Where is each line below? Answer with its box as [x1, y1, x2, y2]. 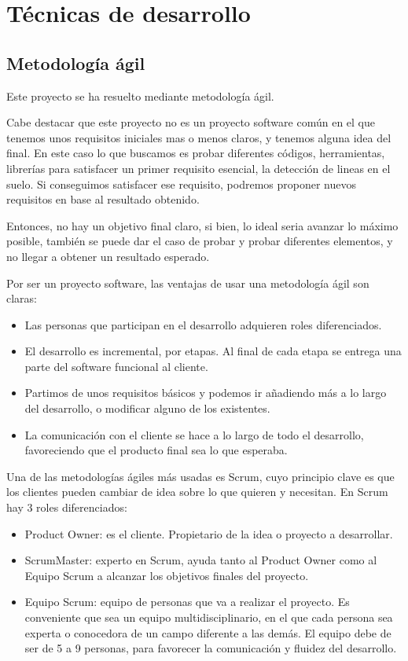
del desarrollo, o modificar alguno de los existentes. [24, 400, 270, 417]
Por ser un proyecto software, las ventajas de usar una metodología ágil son [6, 274, 369, 291]
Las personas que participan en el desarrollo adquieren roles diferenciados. [24, 316, 382, 332]
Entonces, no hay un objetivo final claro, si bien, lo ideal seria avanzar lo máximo [6, 217, 399, 233]
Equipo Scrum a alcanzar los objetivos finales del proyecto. [24, 567, 309, 583]
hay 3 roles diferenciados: [6, 499, 127, 516]
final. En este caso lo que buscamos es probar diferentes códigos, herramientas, [6, 145, 385, 161]
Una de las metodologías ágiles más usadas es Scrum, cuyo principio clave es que [6, 468, 395, 484]
